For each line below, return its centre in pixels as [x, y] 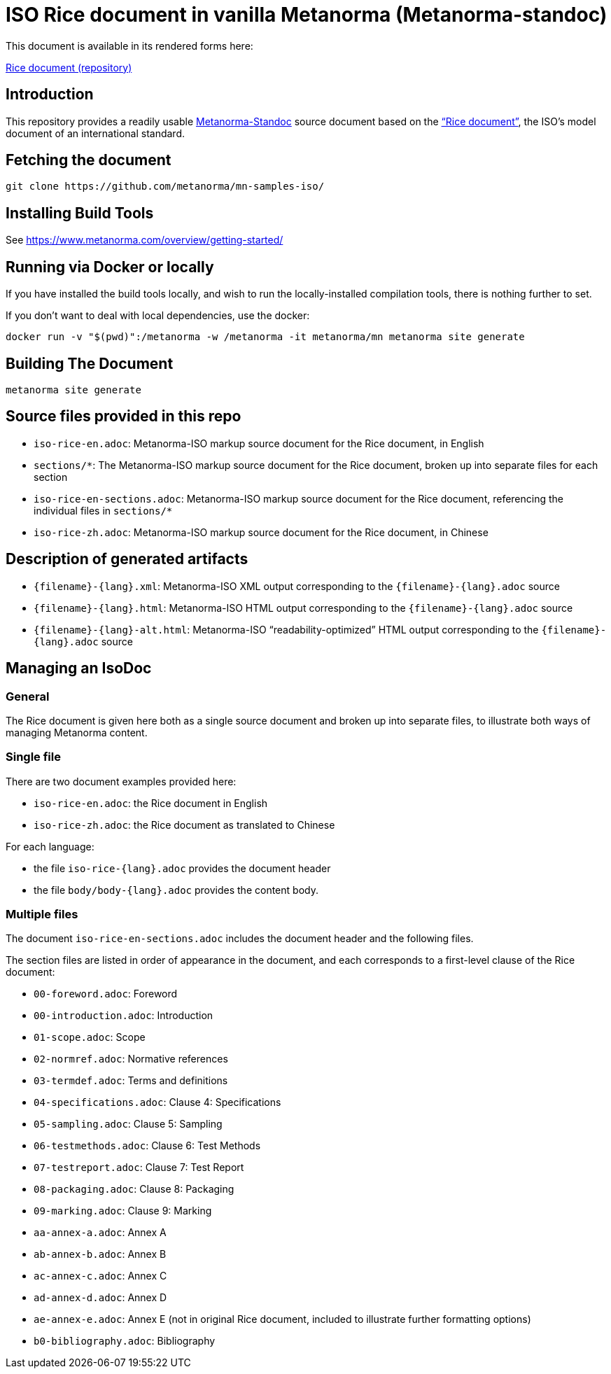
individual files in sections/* [103, 510]
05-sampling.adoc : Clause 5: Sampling [128, 1124]
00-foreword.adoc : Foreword [106, 994]
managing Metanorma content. [77, 732]
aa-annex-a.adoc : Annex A [100, 1233]
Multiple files [42, 914]
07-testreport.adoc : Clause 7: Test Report [139, 1168]
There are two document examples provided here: [121, 781]
